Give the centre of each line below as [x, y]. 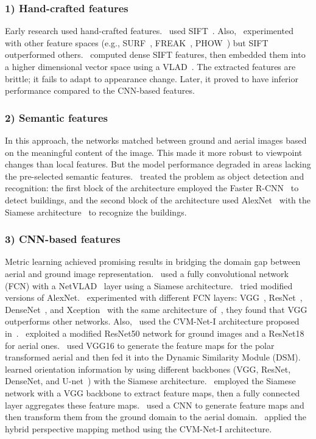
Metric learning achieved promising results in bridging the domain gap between [153, 262]
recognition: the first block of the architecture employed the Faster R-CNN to [152, 188]
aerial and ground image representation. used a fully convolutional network [147, 273]
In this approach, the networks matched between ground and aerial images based [156, 140]
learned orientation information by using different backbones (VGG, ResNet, [148, 369]
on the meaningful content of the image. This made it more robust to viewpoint [154, 152]
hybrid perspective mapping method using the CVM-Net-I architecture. [139, 428]
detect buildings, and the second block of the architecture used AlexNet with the [158, 199]
